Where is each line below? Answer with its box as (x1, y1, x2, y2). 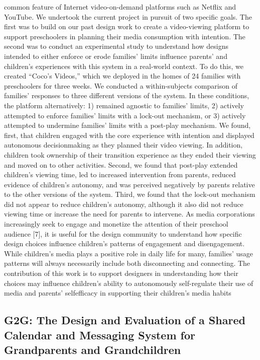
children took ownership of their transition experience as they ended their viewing (4, 149, 256, 160)
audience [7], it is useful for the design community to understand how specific (4, 228, 242, 239)
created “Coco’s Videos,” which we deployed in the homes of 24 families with (4, 70, 241, 81)
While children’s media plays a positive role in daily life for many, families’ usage (4, 248, 253, 258)
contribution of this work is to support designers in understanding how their (4, 268, 238, 278)
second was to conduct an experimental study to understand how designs (4, 41, 228, 51)
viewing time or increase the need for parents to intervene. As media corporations (4, 208, 255, 219)
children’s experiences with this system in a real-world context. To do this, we (4, 60, 243, 71)
